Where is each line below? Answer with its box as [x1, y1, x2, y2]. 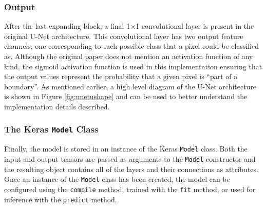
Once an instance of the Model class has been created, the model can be [4, 174, 230, 184]
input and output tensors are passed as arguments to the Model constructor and [4, 154, 256, 164]
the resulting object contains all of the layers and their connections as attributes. [4, 163, 258, 174]
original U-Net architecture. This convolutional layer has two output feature [4, 30, 243, 41]
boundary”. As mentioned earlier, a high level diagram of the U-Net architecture [4, 81, 257, 91]
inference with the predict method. [4, 194, 117, 204]
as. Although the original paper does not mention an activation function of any [4, 51, 253, 61]
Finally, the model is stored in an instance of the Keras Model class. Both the [4, 143, 248, 154]
